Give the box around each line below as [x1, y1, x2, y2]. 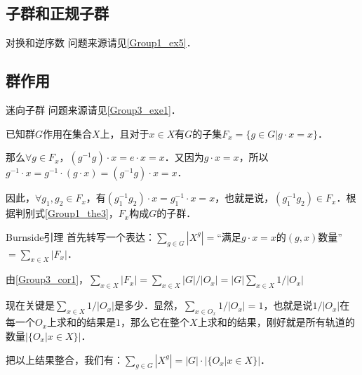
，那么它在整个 [121, 315, 190, 329]
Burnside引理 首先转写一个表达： [6, 229, 156, 244]
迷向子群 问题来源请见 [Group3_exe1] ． [6, 103, 181, 117]
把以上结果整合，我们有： [6, 352, 123, 367]
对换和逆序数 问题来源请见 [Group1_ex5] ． [6, 35, 196, 50]
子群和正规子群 [6, 2, 109, 24]
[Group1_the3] [45, 206, 109, 221]
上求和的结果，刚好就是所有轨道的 [197, 315, 355, 329]
